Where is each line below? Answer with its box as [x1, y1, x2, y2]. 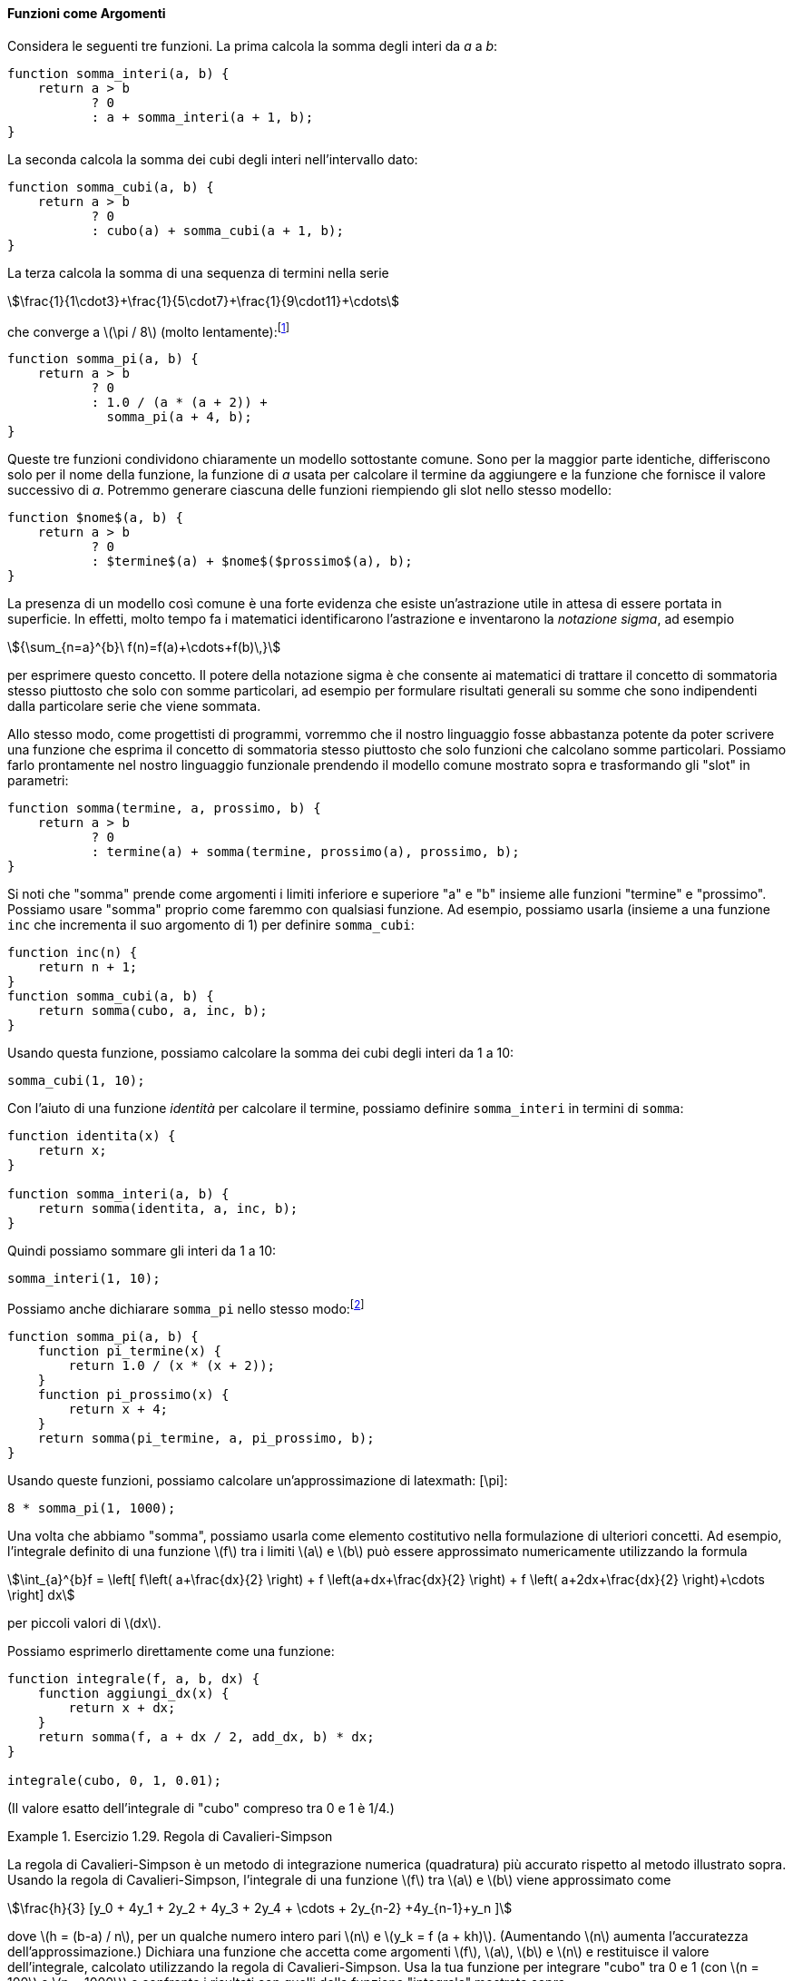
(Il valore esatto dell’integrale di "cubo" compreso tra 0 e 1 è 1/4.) [7, 1799, 395, 1816]
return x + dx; [68, 1700, 176, 1715]
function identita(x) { [7, 1128, 176, 1144]
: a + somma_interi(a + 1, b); [91, 109, 314, 124]
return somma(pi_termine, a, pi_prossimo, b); [37, 1430, 375, 1445]
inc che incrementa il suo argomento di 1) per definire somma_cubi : [7, 917, 415, 933]
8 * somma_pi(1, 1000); [7, 1500, 176, 1515]
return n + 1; [37, 960, 138, 975]
